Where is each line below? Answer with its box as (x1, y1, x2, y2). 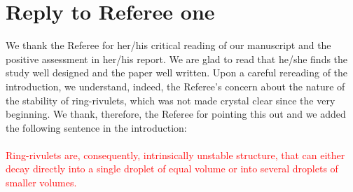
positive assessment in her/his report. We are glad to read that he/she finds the (6, 51, 348, 66)
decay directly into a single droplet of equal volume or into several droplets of (6, 161, 338, 176)
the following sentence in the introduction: (6, 120, 187, 135)
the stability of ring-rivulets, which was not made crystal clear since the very (6, 92, 335, 107)
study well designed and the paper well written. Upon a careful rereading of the (6, 65, 348, 80)
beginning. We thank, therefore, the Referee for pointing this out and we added (6, 107, 346, 121)
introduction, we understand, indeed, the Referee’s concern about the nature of (6, 78, 345, 93)
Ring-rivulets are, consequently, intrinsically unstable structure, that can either (6, 147, 345, 162)
